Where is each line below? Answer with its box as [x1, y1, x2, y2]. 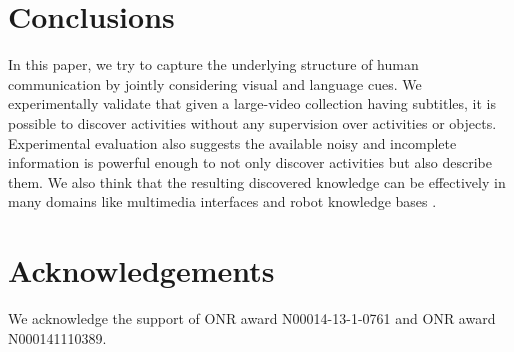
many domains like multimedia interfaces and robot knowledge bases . [8, 191, 437, 212]
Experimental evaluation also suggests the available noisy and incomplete [8, 132, 457, 153]
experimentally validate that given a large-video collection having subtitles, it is [8, 93, 496, 114]
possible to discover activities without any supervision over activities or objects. [8, 112, 497, 133]
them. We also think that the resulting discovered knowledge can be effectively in [8, 171, 506, 192]
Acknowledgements [8, 250, 275, 291]
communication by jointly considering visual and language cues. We [8, 73, 422, 94]
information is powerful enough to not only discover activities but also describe [8, 152, 492, 173]
